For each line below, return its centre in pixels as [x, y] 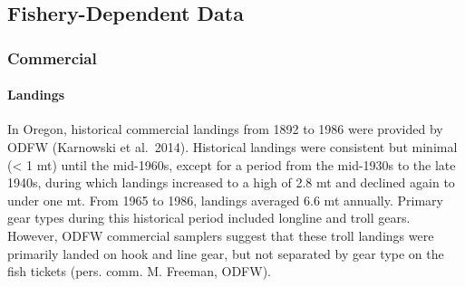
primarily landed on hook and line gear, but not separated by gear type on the [226, 253]
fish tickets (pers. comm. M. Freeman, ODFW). [139, 271]
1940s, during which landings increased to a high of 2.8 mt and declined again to [231, 182]
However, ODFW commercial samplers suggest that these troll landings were [221, 235]
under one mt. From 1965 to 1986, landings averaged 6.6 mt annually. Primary [225, 200]
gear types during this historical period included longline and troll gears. [209, 218]
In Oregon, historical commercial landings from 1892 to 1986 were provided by [225, 129]
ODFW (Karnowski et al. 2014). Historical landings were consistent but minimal [232, 147]
